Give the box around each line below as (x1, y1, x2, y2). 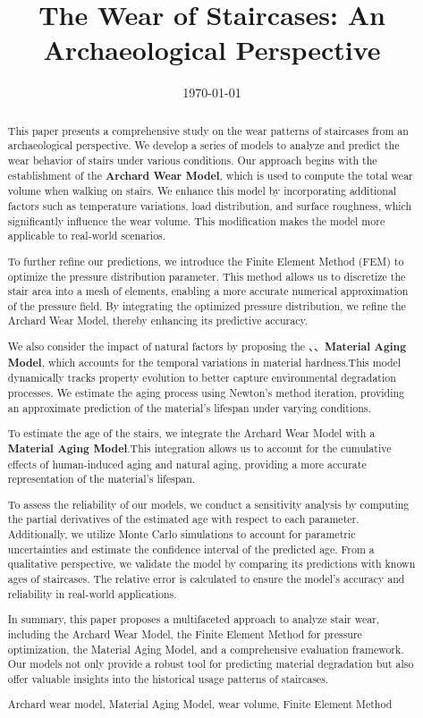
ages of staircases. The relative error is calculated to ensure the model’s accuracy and (7, 570, 405, 586)
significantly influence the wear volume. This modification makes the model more (7, 213, 385, 228)
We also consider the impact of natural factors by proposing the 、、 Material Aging (7, 339, 406, 355)
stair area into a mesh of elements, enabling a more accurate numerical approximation (7, 283, 409, 299)
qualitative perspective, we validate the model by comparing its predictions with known (7, 556, 416, 571)
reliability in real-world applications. (7, 586, 177, 601)
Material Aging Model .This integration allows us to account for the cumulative (7, 440, 392, 456)
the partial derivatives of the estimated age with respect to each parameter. (7, 511, 360, 527)
